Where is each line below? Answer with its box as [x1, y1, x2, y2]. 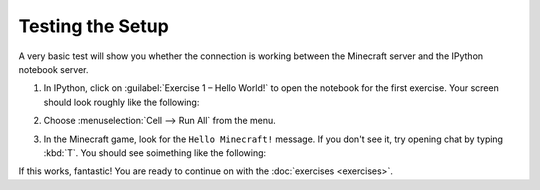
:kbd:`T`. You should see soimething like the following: [43, 146, 267, 159]
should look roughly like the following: [43, 96, 200, 108]
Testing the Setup [18, 15, 169, 37]
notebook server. [18, 63, 89, 75]
